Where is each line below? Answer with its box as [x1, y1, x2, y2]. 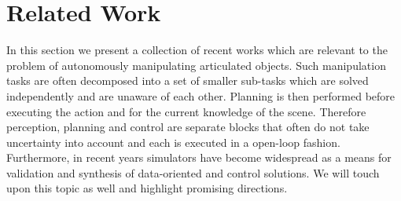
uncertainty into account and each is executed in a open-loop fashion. [6, 133, 340, 150]
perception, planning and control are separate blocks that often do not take [6, 119, 370, 135]
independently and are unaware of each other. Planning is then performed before [6, 87, 395, 104]
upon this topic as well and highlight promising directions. [6, 180, 288, 196]
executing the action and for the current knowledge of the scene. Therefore [6, 103, 366, 119]
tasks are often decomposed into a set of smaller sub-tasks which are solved [6, 72, 369, 89]
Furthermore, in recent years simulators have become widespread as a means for [6, 149, 392, 166]
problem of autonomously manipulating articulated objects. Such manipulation [6, 57, 386, 73]
